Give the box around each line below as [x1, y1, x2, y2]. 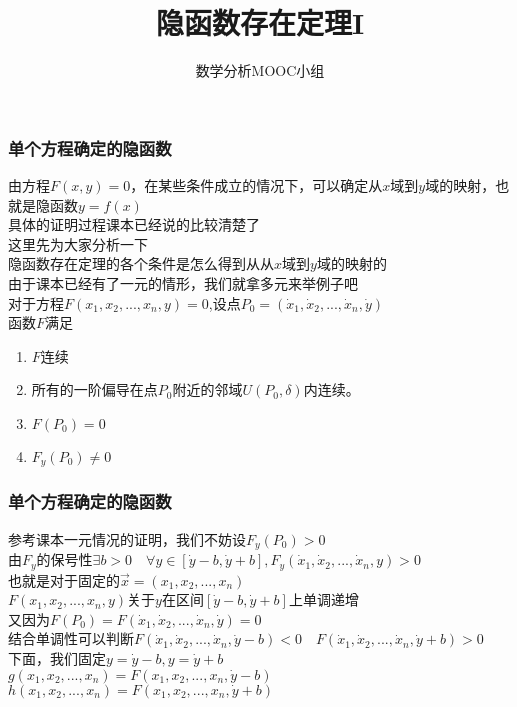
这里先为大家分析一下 [8, 233, 148, 254]
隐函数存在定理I [155, 2, 365, 43]
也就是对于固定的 [8, 569, 120, 590]
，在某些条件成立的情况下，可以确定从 [130, 175, 383, 196]
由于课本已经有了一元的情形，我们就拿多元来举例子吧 [8, 272, 358, 293]
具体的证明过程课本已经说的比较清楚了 [8, 214, 260, 235]
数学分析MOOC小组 [195, 60, 325, 81]
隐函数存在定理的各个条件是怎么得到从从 [8, 253, 274, 274]
